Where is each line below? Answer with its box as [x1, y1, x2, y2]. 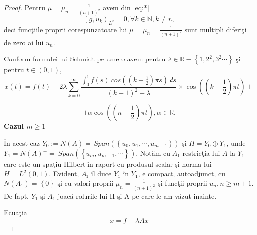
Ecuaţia [4, 207, 27, 218]
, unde [226, 138, 246, 148]
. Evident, [49, 168, 79, 178]
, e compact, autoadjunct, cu [138, 168, 226, 178]
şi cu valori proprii [57, 177, 114, 188]
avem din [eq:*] [103, 2, 149, 12]
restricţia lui [182, 147, 220, 158]
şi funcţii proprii [158, 177, 207, 188]
